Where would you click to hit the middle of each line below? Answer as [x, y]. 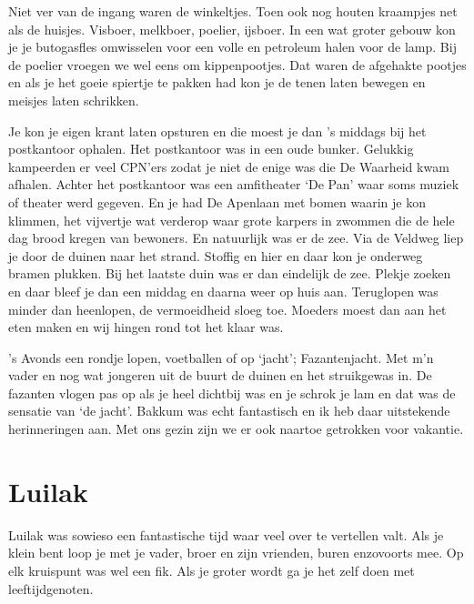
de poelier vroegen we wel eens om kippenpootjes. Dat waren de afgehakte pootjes [237, 64]
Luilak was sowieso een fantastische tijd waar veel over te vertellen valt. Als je [226, 534]
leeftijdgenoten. [51, 588]
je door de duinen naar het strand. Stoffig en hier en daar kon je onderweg [216, 255]
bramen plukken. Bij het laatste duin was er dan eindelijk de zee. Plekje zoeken [230, 273]
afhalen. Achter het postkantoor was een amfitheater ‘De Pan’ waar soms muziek [234, 184]
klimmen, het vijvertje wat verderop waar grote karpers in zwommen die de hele [232, 220]
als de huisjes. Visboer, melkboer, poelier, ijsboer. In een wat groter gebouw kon [232, 29]
